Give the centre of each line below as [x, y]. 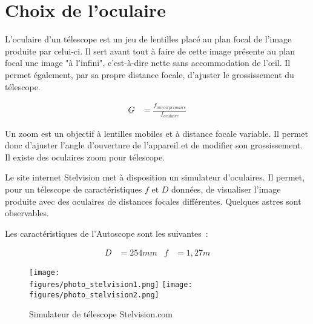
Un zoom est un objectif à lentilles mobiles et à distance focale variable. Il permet [156, 133]
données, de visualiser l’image [226, 189]
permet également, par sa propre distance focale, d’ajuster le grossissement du [150, 74]
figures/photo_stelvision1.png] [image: [111, 284]
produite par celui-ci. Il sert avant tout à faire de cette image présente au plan [150, 51]
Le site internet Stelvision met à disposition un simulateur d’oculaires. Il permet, [155, 177]
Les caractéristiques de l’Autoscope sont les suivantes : [107, 233]
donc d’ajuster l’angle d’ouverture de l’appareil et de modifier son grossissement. [154, 145]
